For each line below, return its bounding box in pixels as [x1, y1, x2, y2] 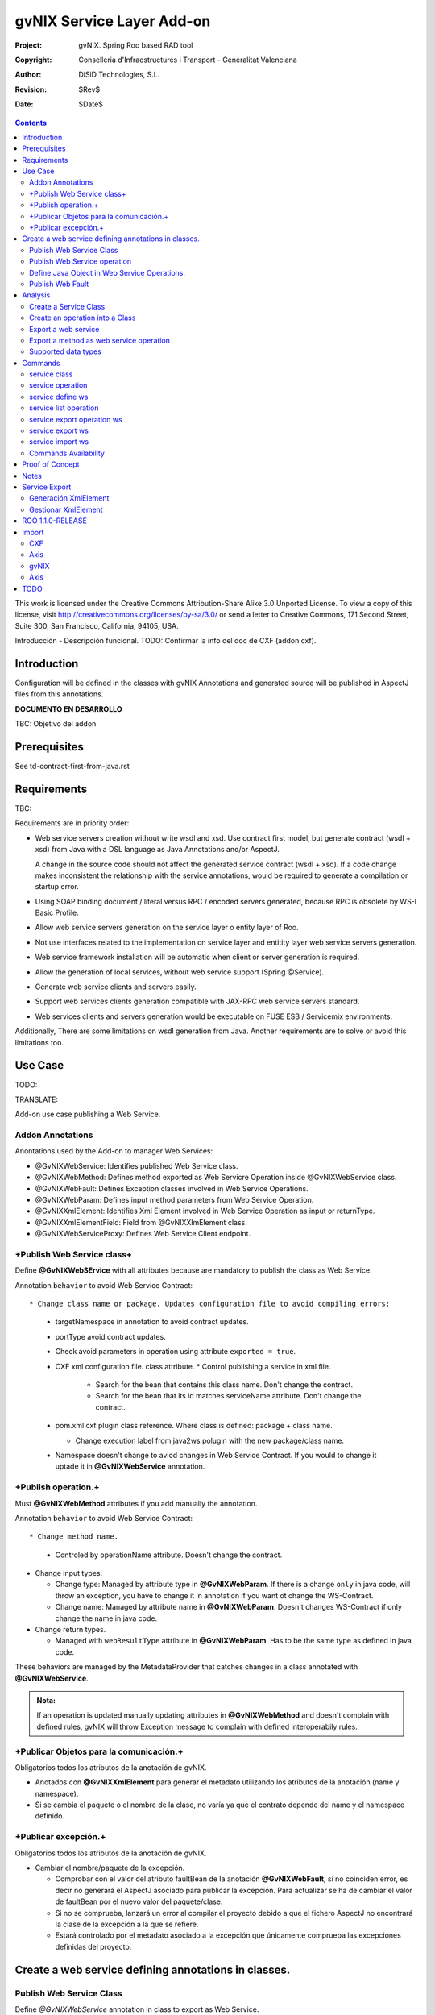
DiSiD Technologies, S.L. [78, 69, 160, 80]
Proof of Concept [22, 459, 80, 469]
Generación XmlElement [29, 493, 110, 503]
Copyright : [14, 55, 52, 64]
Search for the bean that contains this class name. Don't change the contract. [95, 1380, 354, 1390]
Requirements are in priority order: [14, 818, 130, 828]
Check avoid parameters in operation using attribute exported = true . [55, 1347, 296, 1356]
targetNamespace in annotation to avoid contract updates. [55, 1317, 249, 1327]
